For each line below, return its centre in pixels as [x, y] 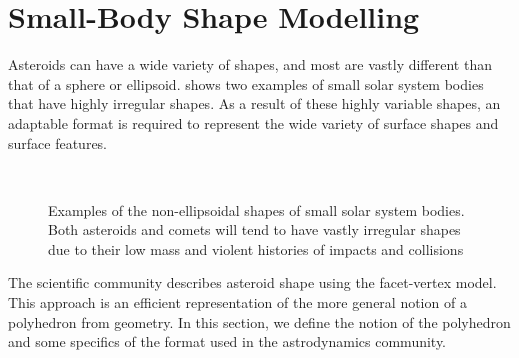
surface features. [58, 142]
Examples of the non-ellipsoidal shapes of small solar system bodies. [256, 209]
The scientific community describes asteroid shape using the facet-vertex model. [252, 282]
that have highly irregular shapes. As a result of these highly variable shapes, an [254, 103]
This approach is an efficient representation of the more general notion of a [237, 302]
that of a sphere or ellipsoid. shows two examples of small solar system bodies [246, 83]
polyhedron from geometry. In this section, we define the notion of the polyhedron [259, 321]
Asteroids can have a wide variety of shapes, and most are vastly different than [250, 64]
